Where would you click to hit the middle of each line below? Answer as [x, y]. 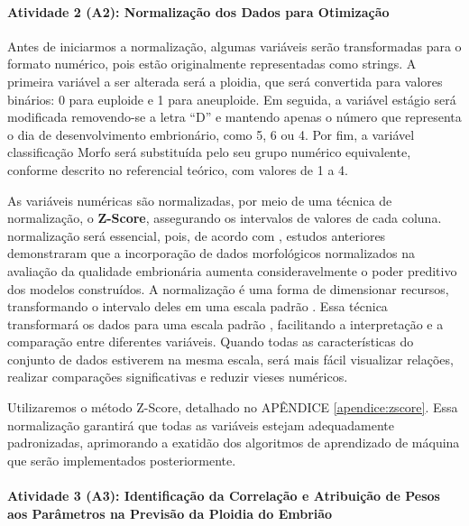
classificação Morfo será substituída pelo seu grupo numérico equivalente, [209, 152]
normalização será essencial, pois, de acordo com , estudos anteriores [197, 235]
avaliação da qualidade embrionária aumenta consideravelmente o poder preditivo [232, 270]
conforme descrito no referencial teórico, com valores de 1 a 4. [178, 169]
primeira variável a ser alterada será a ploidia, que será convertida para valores [225, 81]
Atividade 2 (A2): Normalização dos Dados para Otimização [198, 11]
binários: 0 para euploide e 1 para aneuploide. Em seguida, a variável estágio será [232, 99]
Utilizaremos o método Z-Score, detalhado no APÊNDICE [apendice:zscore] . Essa [233, 407]
